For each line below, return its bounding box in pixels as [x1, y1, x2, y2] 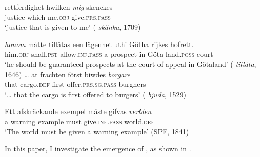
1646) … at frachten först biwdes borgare [5, 69, 131, 79]
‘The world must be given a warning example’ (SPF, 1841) [5, 126, 189, 137]
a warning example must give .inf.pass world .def [5, 116, 155, 126]
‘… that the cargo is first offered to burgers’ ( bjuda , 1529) [5, 88, 186, 99]
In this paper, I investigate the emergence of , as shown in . [5, 143, 191, 154]
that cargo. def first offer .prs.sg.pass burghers [5, 79, 146, 89]
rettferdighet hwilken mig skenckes [5, 2, 113, 12]
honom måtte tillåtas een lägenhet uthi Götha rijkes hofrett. [5, 38, 194, 49]
